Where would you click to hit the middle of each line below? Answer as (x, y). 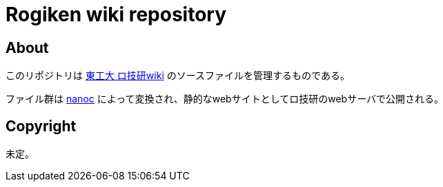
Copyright (41, 126)
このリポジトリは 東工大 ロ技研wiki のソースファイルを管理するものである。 (178, 76)
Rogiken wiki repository (116, 14)
